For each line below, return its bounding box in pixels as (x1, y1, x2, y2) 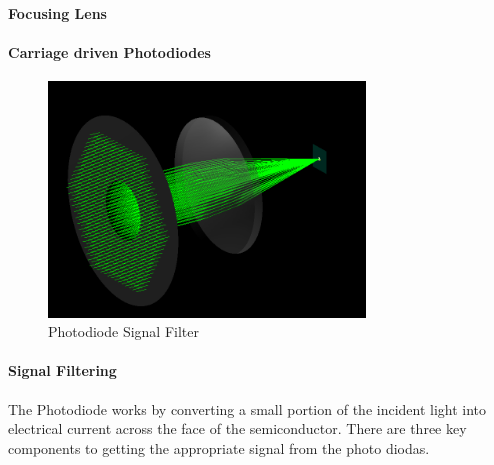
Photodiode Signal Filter (48, 321, 199, 342)
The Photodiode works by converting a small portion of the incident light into (8, 398, 487, 419)
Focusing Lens (8, 2, 107, 23)
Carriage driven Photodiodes (8, 41, 211, 62)
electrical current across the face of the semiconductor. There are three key (8, 418, 467, 439)
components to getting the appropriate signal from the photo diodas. (8, 437, 430, 458)
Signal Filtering (8, 360, 117, 381)
